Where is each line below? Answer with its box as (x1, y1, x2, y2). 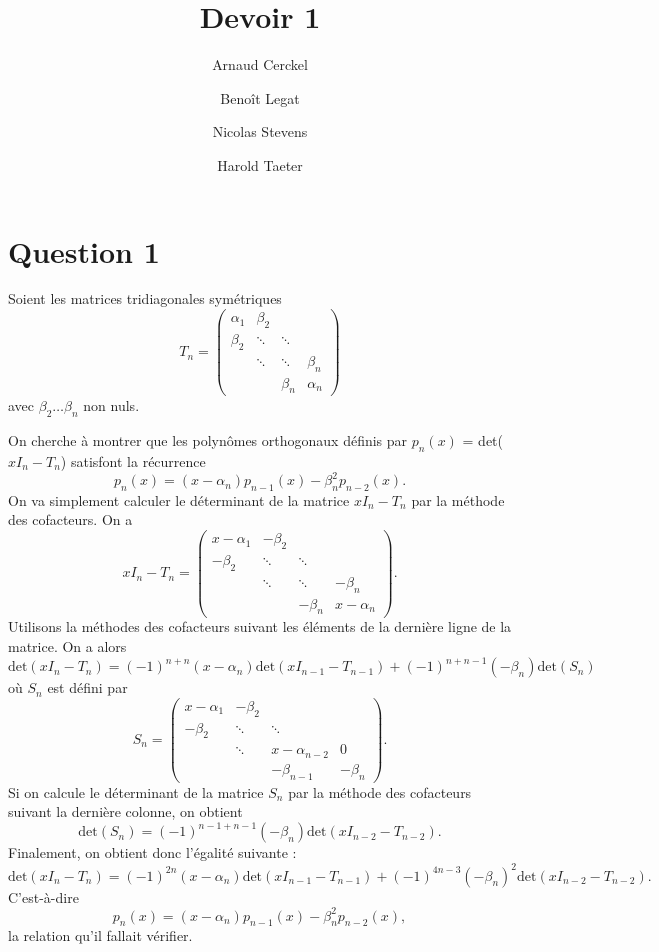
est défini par (47, 677, 128, 698)
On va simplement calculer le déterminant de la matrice (8, 489, 350, 510)
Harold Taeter (217, 154, 303, 175)
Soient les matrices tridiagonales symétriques (8, 288, 282, 309)
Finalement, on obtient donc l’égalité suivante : (8, 842, 297, 863)
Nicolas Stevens (212, 121, 308, 142)
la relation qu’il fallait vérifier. (8, 925, 193, 946)
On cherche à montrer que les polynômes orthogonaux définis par (8, 430, 408, 451)
